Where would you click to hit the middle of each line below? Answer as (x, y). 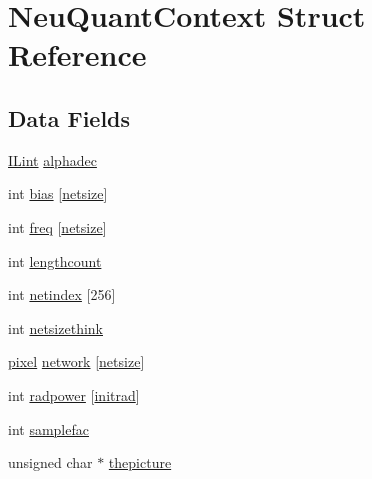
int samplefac (48, 428)
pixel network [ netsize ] (76, 361)
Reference (77, 54)
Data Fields (69, 117)
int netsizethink (55, 327)
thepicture (140, 462)
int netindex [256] (62, 294)
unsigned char (50, 462)
